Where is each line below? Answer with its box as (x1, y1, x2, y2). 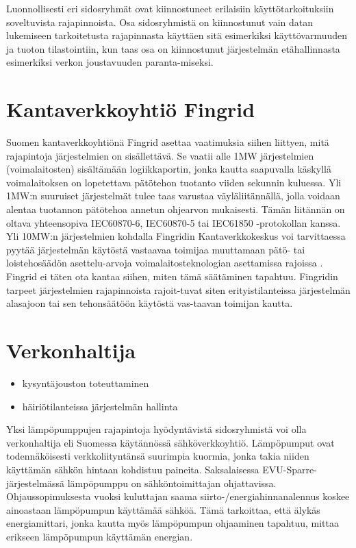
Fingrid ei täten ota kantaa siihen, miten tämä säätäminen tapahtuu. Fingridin (6, 269, 338, 284)
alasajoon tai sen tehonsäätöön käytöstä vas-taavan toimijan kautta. (6, 296, 293, 310)
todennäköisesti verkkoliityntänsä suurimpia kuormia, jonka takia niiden (6, 449, 309, 463)
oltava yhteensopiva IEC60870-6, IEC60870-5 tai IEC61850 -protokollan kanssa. (6, 215, 341, 229)
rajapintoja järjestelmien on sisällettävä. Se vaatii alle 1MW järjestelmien (6, 148, 314, 162)
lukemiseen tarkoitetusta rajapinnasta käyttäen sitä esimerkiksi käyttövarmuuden (6, 28, 348, 42)
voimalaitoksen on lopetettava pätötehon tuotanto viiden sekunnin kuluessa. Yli (6, 175, 342, 189)
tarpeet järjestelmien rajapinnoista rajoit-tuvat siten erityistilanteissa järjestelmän (6, 282, 351, 297)
